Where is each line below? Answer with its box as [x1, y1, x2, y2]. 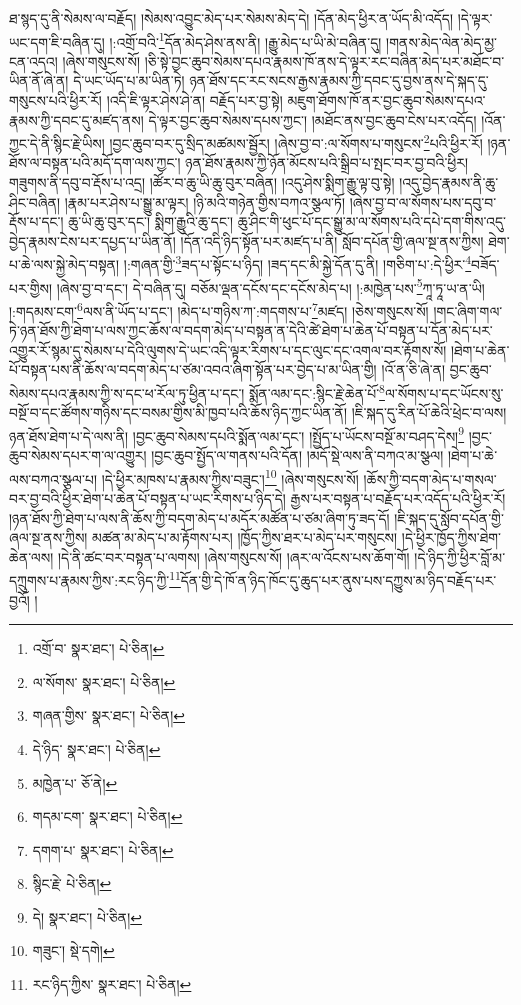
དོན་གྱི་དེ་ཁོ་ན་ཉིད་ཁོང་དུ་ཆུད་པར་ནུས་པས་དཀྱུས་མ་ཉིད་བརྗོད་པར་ [180, 569, 497, 590]
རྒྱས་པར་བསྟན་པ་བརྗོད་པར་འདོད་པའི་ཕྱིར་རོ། [290, 487, 506, 508]
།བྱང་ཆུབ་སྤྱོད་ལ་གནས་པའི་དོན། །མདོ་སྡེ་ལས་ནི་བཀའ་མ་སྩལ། [151, 445, 444, 466]
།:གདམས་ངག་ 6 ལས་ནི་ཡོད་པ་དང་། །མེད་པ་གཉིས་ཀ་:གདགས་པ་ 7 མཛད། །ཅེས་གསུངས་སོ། [9, 297, 429, 321]
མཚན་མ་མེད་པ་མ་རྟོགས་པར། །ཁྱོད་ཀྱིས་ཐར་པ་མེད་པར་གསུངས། [92, 527, 398, 548]
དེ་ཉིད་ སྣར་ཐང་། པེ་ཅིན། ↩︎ [32, 738, 161, 759]
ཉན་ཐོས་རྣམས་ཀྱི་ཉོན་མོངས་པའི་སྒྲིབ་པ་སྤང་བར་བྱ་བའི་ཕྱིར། [185, 152, 469, 173]
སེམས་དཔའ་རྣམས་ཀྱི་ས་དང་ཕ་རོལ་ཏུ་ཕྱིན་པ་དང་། [9, 382, 245, 403]
